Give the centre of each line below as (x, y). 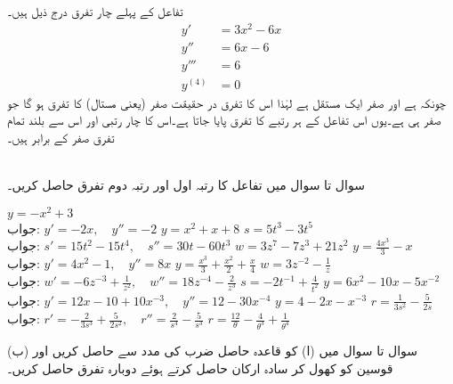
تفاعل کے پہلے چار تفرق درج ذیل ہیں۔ (95, 11)
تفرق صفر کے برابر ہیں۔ (61, 137)
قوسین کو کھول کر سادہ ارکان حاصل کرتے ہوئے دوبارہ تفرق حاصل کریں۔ (200, 368)
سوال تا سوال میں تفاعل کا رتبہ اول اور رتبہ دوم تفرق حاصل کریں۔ (186, 185)
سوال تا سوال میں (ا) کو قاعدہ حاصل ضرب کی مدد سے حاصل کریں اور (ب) (213, 350)
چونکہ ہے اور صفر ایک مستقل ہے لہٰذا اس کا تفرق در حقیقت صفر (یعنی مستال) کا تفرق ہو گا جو (227, 102)
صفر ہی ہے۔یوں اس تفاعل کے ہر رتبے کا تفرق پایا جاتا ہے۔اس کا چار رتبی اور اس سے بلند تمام (224, 120)
